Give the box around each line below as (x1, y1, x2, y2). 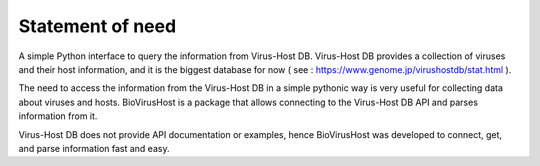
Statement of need (18, 15, 177, 37)
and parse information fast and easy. (18, 142, 170, 154)
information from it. (18, 110, 98, 122)
